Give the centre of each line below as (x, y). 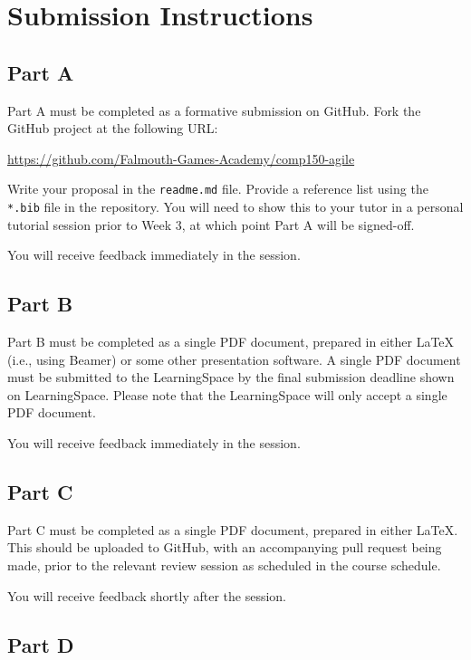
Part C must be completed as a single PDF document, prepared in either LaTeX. (233, 529)
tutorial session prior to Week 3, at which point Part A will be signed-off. (211, 224)
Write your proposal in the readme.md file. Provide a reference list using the (218, 189)
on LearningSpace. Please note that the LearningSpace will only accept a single (227, 394)
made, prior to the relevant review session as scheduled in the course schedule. (224, 565)
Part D (41, 644)
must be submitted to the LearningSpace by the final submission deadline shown (231, 377)
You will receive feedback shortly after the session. (147, 595)
